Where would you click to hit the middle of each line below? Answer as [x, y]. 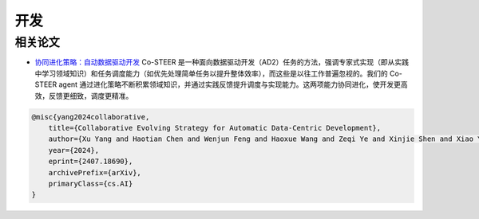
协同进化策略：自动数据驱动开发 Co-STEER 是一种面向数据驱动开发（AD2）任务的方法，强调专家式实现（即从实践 [222, 62]
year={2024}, [74, 150]
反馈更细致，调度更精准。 [91, 96]
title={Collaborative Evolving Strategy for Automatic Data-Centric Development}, [215, 128]
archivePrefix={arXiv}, [95, 172]
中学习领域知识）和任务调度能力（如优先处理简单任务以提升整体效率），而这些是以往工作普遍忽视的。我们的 [211, 73]
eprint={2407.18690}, [91, 162]
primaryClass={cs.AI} [91, 184]
